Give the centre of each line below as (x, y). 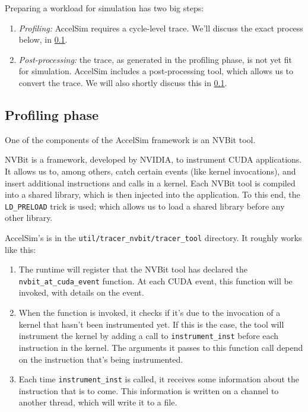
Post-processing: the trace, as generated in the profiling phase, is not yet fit (155, 59)
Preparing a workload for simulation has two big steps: (104, 8)
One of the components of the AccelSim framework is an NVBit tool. (130, 139)
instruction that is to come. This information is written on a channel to (149, 390)
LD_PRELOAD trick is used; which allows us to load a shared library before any (145, 206)
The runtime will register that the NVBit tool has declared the (133, 269)
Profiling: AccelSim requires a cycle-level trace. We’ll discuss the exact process (161, 28)
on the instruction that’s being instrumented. (101, 359)
